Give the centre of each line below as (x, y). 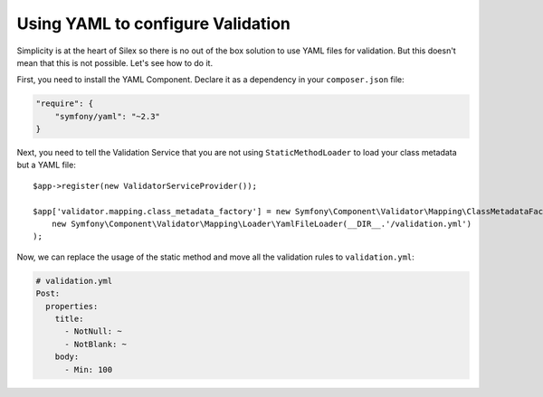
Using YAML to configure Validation (154, 24)
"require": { (65, 104)
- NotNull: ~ (93, 331)
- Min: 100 (89, 369)
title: (69, 318)
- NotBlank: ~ (95, 344)
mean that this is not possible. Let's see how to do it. (114, 62)
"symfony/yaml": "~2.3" (107, 116)
